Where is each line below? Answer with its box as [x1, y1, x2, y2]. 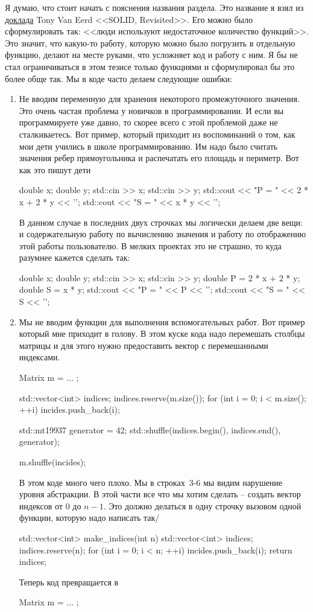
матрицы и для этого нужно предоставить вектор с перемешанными [19, 339, 268, 351]
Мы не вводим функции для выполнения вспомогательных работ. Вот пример [19, 315, 305, 328]
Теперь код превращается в [19, 575, 119, 588]
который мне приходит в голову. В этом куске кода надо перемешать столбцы [19, 327, 305, 340]
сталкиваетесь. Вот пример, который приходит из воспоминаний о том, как [19, 127, 296, 140]
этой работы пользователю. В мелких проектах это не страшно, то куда [19, 239, 282, 252]
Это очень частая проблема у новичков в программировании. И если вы [19, 104, 284, 116]
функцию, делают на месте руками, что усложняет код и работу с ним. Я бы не [5, 48, 298, 61]
